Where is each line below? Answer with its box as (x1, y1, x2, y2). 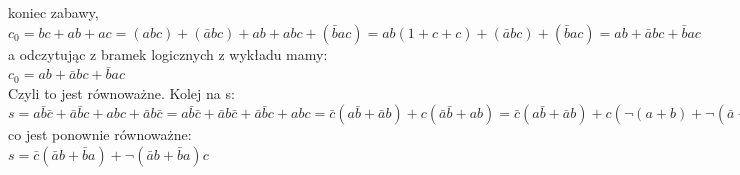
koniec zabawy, (8, 2, 99, 22)
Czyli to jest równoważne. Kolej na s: (8, 82, 235, 103)
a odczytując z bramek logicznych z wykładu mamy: (8, 43, 328, 64)
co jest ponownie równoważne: (8, 124, 192, 145)
